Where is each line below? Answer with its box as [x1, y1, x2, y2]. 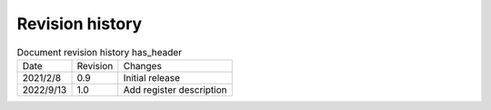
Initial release [123, 71, 181, 84]
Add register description [123, 83, 227, 95]
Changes [123, 59, 163, 72]
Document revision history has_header [16, 45, 182, 58]
